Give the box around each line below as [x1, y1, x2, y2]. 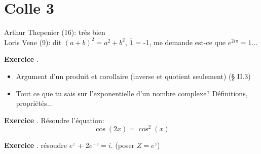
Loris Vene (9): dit [4, 36, 62, 47]
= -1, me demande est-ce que [135, 36, 226, 47]
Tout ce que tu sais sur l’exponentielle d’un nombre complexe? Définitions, [16, 88, 248, 98]
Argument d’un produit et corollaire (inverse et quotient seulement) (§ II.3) [16, 70, 251, 81]
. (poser [110, 140, 135, 150]
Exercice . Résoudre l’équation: [4, 114, 104, 125]
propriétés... [16, 98, 53, 108]
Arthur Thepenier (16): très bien [4, 27, 105, 37]
